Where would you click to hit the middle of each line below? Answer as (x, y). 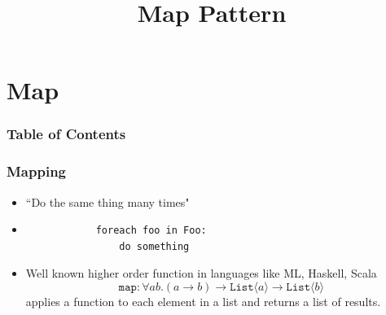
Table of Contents (66, 134)
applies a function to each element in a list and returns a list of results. (203, 301)
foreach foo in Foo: (151, 231)
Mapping (36, 171)
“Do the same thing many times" (107, 201)
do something (154, 246)
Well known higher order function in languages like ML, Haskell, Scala (201, 273)
